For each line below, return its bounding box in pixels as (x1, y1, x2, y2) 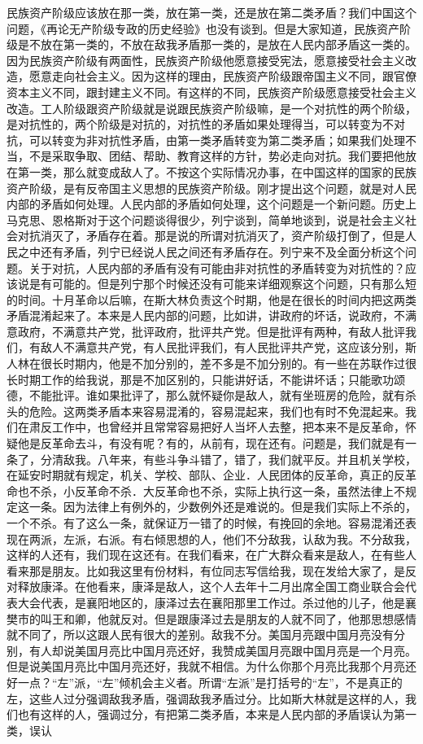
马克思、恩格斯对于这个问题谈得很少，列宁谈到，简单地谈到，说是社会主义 (7, 211, 405, 228)
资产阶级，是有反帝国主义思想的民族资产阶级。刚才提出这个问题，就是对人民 (7, 179, 416, 196)
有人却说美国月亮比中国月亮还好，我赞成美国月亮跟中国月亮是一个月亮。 (28, 641, 416, 659)
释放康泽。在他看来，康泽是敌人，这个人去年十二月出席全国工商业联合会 (17, 578, 405, 595)
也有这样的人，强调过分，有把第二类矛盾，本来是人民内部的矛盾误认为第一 (17, 706, 416, 723)
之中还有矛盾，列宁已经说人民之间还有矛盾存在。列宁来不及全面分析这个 (17, 243, 405, 260)
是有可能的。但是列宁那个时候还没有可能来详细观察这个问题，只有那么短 (28, 275, 416, 292)
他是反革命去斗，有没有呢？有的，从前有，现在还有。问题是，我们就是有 (17, 435, 405, 452)
